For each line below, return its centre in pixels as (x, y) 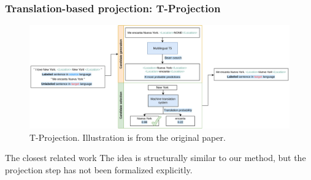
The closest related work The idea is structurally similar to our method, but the (155, 158)
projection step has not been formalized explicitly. (99, 169)
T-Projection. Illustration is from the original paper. (128, 137)
